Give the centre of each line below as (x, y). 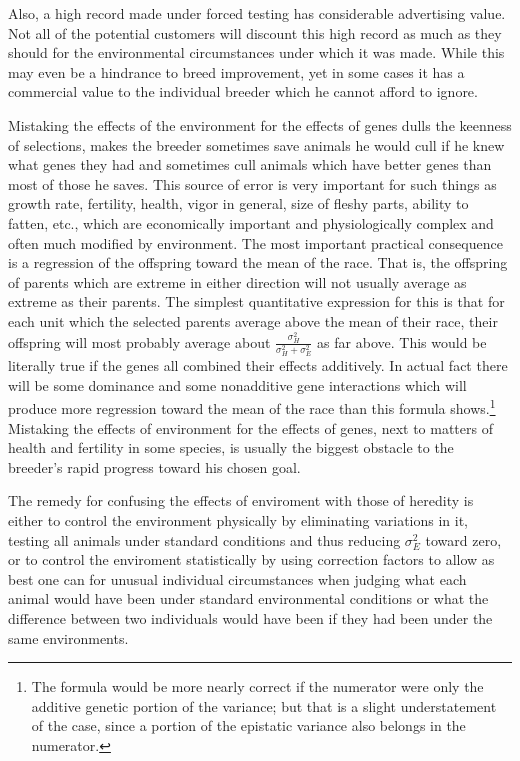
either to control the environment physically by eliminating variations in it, (238, 520)
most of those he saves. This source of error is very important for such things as (252, 183)
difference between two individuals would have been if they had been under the (250, 618)
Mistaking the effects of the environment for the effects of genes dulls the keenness (260, 124)
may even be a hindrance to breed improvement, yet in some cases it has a (236, 71)
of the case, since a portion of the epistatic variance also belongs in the (248, 725)
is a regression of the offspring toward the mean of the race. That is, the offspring (258, 262)
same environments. (68, 637)
